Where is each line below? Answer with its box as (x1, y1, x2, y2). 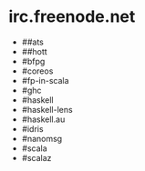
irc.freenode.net (8, 6, 136, 27)
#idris (21, 123, 44, 134)
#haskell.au (21, 114, 66, 125)
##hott (21, 45, 47, 56)
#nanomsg (21, 133, 63, 144)
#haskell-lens (21, 104, 74, 115)
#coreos (21, 65, 54, 76)
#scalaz (21, 152, 52, 163)
